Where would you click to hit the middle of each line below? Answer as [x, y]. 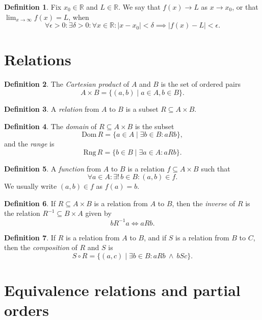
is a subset [142, 108]
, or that [245, 7]
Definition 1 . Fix [33, 7]
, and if [155, 237]
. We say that [139, 7]
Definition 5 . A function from [53, 168]
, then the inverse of [204, 203]
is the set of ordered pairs [201, 84]
